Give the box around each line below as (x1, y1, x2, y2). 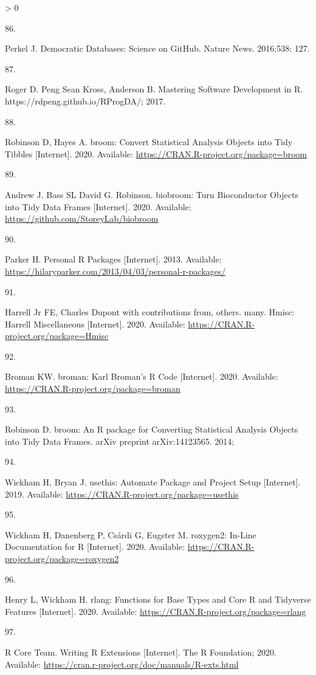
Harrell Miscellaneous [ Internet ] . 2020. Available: (5, 317, 185, 330)
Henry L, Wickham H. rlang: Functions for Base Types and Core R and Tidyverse (5, 593, 311, 606)
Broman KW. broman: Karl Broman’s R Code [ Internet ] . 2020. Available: (5, 370, 278, 383)
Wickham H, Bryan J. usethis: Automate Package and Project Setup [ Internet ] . (5, 476, 301, 488)
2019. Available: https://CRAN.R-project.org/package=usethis (5, 487, 239, 500)
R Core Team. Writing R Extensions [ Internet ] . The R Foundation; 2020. (5, 645, 277, 658)
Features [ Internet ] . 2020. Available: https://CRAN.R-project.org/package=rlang (5, 605, 306, 617)
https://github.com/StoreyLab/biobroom (5, 212, 159, 225)
